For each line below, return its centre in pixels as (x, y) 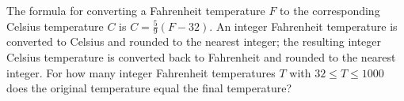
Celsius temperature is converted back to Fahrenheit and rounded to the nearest (201, 57)
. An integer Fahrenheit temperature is (303, 26)
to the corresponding (330, 10)
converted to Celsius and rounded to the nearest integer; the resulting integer (194, 41)
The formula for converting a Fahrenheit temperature (136, 10)
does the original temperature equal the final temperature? (149, 88)
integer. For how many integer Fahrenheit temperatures (141, 72)
